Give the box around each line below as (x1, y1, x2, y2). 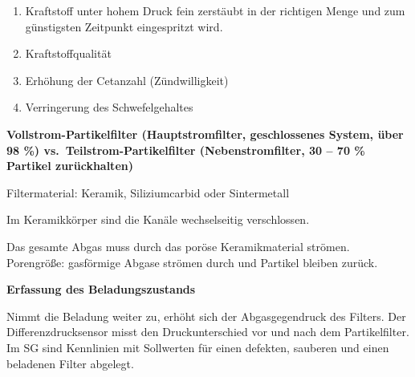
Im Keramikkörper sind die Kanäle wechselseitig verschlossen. (6, 211, 310, 228)
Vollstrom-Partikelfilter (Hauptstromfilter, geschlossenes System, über (6, 125, 404, 142)
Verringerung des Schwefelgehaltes (25, 99, 193, 116)
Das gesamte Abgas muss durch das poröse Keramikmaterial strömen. (6, 237, 350, 254)
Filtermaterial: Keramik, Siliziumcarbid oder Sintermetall (6, 184, 290, 201)
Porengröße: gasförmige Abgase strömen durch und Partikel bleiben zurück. (6, 253, 378, 270)
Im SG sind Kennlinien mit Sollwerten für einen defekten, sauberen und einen (6, 338, 389, 355)
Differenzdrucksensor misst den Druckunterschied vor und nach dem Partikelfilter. (6, 323, 409, 340)
